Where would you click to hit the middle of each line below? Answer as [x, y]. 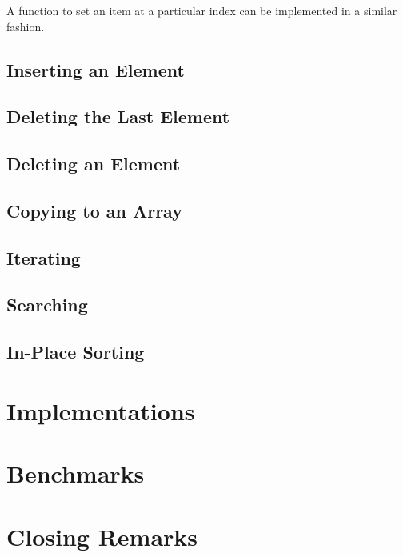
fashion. [26, 26]
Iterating [44, 257]
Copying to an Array [94, 210]
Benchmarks [76, 473]
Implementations [101, 410]
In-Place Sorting [76, 352]
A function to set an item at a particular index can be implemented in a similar [202, 10]
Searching [47, 305]
